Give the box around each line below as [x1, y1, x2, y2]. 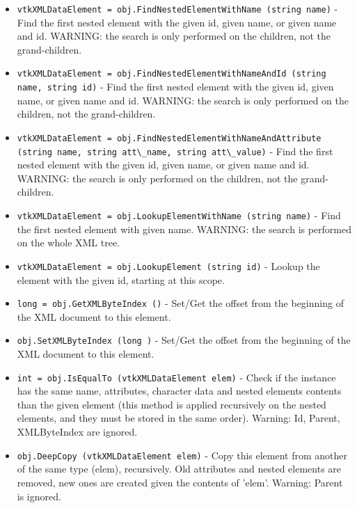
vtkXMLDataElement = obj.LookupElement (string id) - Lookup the [17, 258, 320, 273]
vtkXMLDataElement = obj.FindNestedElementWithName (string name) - [17, 1, 338, 15]
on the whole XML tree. [17, 235, 120, 250]
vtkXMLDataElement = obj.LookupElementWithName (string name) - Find [17, 208, 341, 223]
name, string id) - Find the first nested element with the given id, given [17, 79, 334, 94]
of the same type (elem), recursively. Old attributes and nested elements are [17, 461, 342, 476]
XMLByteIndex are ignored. [17, 424, 138, 439]
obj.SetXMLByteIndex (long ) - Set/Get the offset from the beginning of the [17, 333, 351, 347]
